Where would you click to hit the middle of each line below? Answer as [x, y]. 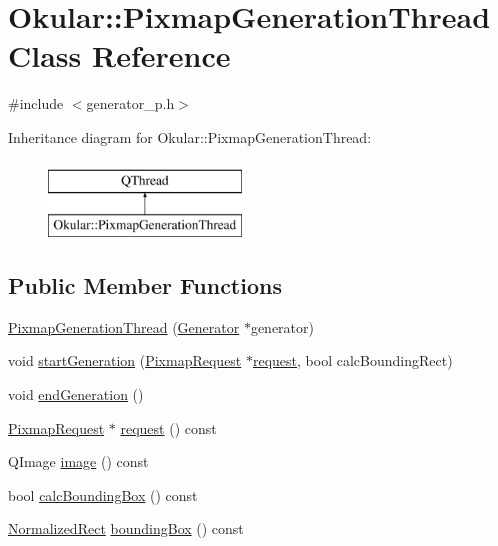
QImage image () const [78, 461]
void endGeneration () [76, 394]
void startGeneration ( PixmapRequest [125, 360]
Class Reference [119, 55]
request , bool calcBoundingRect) [352, 360]
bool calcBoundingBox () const [103, 494]
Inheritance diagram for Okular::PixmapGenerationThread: [190, 136]
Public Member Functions [145, 285]
